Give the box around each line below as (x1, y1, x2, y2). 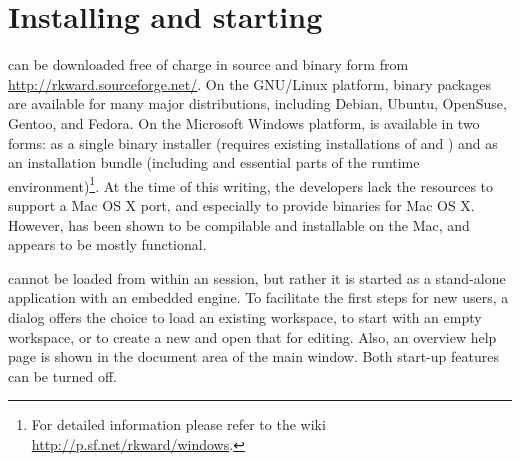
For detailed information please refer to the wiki (31, 414, 326, 435)
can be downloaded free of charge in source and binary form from (8, 54, 409, 75)
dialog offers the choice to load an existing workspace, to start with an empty (8, 306, 482, 327)
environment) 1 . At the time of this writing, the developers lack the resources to (8, 172, 494, 196)
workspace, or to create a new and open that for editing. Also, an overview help (8, 326, 497, 347)
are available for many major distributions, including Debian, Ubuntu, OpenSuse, (8, 93, 507, 114)
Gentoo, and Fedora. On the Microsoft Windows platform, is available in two (8, 112, 480, 133)
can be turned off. (8, 365, 117, 386)
